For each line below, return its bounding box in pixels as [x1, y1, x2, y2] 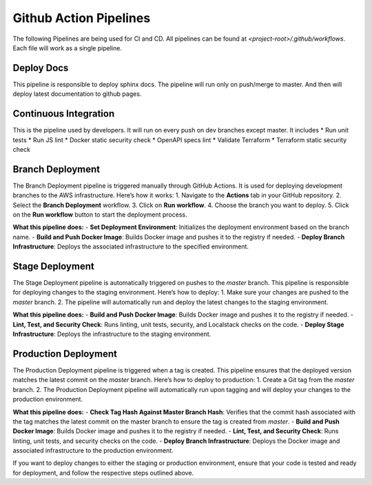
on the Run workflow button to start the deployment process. [12, 210, 187, 219]
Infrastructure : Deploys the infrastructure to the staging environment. [12, 330, 211, 338]
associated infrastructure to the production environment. [12, 446, 174, 455]
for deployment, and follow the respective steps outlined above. [12, 468, 194, 477]
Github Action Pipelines [12, 10, 151, 26]
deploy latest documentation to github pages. [12, 90, 142, 98]
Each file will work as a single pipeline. [12, 43, 122, 52]
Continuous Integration [12, 108, 115, 120]
